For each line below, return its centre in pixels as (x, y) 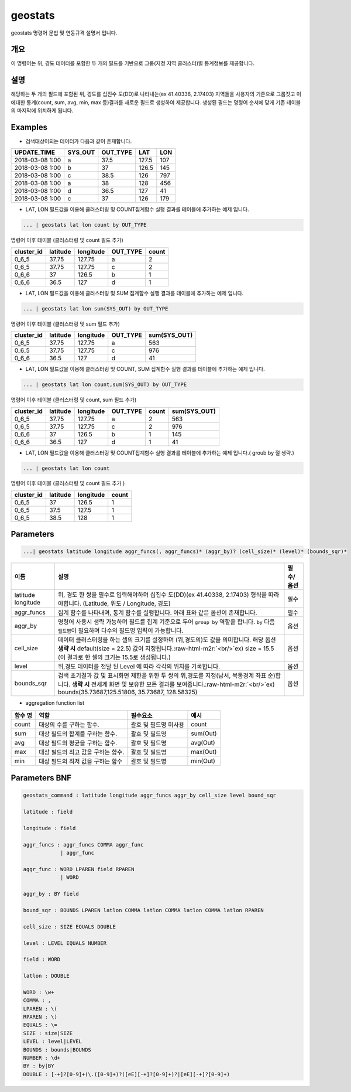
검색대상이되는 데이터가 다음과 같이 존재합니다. (79, 141)
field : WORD (42, 960)
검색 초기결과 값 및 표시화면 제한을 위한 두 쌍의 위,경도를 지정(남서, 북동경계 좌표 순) (167, 675)
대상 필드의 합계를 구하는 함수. (78, 733)
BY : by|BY (39, 1066)
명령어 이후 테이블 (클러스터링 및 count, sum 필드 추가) (74, 400)
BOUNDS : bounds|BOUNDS (57, 1050)
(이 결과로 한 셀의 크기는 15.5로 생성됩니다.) (114, 657)
